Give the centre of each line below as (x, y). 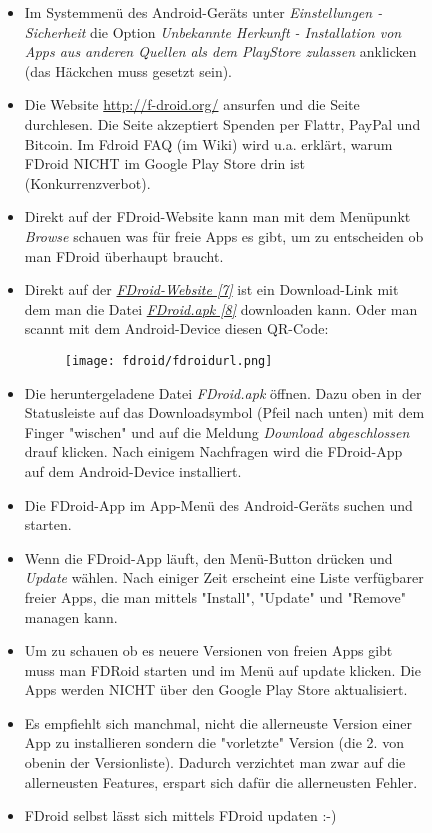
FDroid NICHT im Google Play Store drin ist (164, 163)
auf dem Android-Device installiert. (133, 470)
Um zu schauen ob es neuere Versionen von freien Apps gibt (208, 650)
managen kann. (71, 616)
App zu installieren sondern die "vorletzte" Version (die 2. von (214, 742)
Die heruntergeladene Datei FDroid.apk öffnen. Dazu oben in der (223, 392)
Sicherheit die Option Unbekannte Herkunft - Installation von (213, 31)
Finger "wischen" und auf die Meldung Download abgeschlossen (217, 431)
